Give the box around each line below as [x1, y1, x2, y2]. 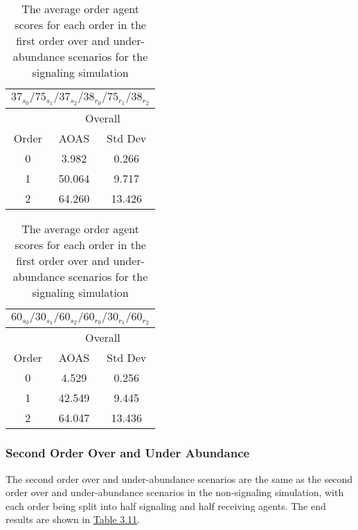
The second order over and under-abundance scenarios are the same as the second [6, 471, 353, 486]
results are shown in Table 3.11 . [6, 512, 140, 527]
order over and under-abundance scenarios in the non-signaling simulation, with [6, 485, 344, 500]
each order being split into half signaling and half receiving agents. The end [6, 498, 326, 513]
